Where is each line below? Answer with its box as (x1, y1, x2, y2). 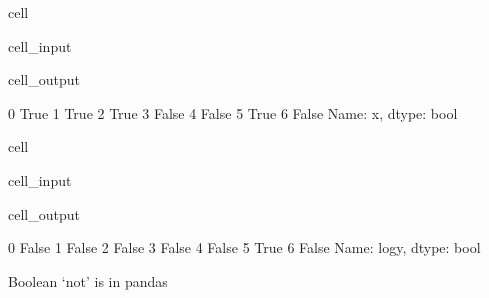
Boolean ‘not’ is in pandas (8, 270, 168, 291)
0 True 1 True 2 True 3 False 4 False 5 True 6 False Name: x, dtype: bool (8, 102, 458, 123)
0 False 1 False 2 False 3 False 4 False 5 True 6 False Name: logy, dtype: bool (8, 237, 481, 258)
